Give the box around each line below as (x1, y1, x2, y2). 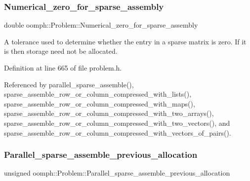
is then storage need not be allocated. (4, 46, 118, 56)
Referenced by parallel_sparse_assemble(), (4, 79, 134, 89)
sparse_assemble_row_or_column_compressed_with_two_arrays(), (4, 108, 214, 118)
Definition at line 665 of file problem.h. (4, 63, 122, 72)
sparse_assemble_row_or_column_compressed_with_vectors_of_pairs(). (4, 127, 231, 138)
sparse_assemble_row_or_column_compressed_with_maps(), (4, 98, 195, 109)
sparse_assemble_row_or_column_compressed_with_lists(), (4, 89, 192, 99)
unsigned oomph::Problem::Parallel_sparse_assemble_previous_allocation (4, 168, 230, 178)
